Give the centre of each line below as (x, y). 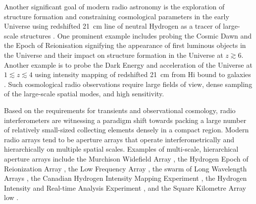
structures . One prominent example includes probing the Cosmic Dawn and (136, 35)
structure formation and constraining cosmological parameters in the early (117, 16)
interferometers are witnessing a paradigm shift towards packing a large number (125, 120)
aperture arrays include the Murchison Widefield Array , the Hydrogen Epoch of (126, 158)
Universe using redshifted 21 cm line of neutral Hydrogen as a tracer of (112, 26)
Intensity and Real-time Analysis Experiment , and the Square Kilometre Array (125, 187)
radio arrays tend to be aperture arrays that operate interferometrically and (119, 139)
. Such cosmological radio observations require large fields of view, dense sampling (128, 84)
